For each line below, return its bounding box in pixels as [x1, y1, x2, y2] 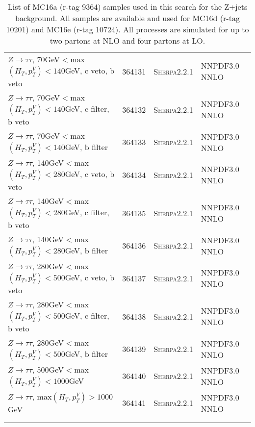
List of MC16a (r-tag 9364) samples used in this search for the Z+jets [7, 1, 248, 12]
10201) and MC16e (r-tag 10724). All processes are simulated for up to [6, 24, 249, 35]
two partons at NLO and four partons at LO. [50, 35, 205, 46]
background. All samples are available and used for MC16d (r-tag [15, 12, 240, 24]
